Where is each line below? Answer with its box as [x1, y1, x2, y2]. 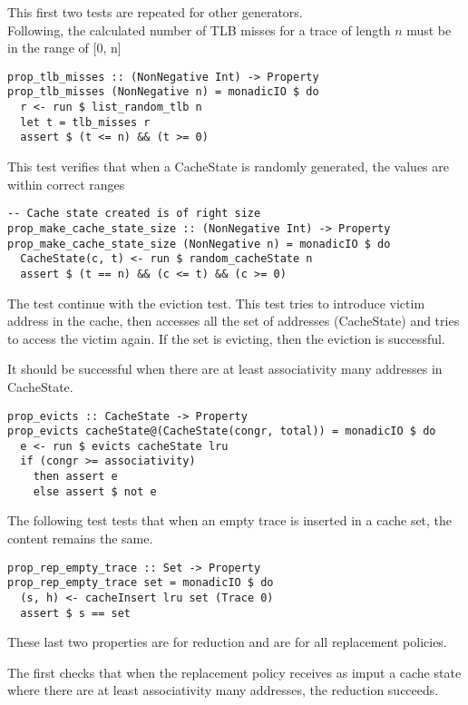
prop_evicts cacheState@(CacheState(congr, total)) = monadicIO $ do [7, 425, 436, 438]
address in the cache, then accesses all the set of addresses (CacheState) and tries [7, 311, 460, 330]
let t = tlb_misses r [20, 115, 151, 129]
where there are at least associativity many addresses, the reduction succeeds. [7, 681, 439, 700]
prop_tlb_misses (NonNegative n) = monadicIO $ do [7, 85, 319, 99]
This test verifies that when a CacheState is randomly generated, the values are [7, 157, 449, 176]
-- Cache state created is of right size [7, 207, 261, 220]
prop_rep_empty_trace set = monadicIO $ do [7, 576, 274, 590]
